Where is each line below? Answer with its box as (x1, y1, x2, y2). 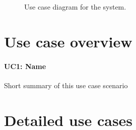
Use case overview (4, 31, 132, 51)
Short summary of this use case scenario (4, 80, 128, 90)
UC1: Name (4, 60, 46, 71)
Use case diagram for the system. (24, 2, 126, 12)
